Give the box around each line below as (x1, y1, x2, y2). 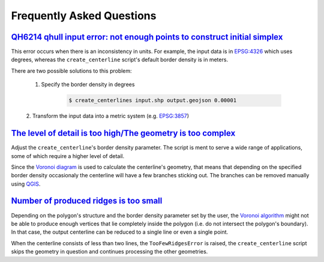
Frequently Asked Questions (11, 9, 157, 22)
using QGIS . (11, 180, 41, 187)
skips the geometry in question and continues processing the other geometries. (11, 248, 208, 255)
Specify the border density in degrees (41, 81, 135, 88)
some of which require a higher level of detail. (11, 152, 125, 159)
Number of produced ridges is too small (11, 196, 163, 206)
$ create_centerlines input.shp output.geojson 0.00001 (68, 97, 237, 104)
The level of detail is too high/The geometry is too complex (11, 128, 236, 138)
